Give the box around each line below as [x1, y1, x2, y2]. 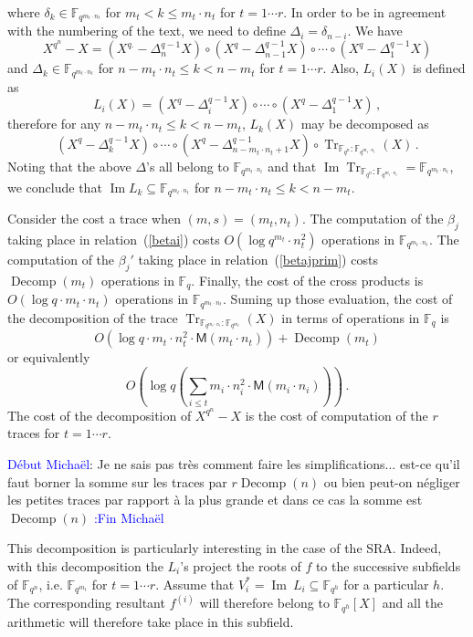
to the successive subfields [315, 556, 461, 575]
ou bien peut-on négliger [323, 472, 460, 491]
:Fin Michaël [93, 507, 164, 527]
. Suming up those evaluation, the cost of [223, 289, 453, 308]
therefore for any [7, 114, 101, 133]
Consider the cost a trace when [7, 209, 181, 228]
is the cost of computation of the [245, 405, 428, 424]
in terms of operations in [281, 308, 420, 327]
